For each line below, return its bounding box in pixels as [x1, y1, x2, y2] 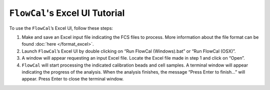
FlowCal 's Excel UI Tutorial [9, 7, 125, 18]
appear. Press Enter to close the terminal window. [21, 76, 124, 82]
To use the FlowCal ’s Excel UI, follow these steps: [9, 25, 113, 31]
